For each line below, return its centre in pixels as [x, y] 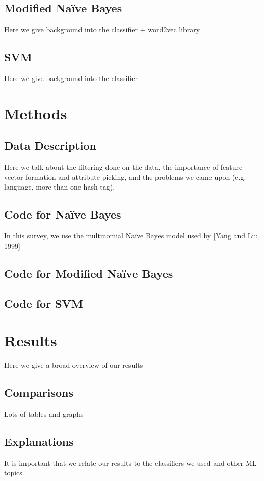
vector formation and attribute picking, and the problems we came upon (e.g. [125, 177]
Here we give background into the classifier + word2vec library [102, 29]
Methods [36, 113]
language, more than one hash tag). [60, 187]
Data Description [50, 145]
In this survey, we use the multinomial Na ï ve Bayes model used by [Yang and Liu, [132, 236]
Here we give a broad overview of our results [74, 365]
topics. [14, 473]
